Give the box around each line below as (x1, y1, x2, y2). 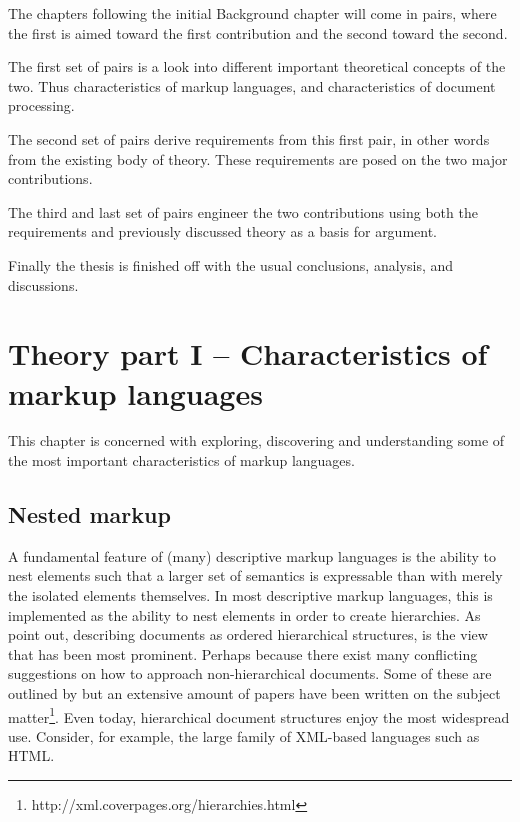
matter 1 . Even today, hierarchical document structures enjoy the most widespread (8, 703, 510, 727)
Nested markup (8, 499, 171, 530)
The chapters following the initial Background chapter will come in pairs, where (8, 3, 497, 23)
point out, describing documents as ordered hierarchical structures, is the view (8, 624, 488, 645)
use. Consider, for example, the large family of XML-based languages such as (8, 725, 480, 746)
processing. (8, 95, 75, 116)
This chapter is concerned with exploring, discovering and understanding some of (8, 430, 505, 451)
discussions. (8, 274, 79, 295)
